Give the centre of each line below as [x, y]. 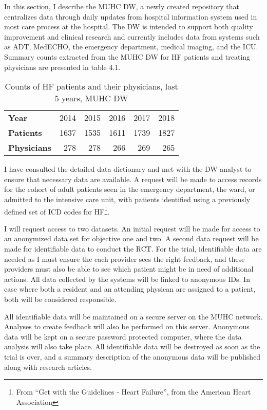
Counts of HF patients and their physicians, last [91, 86]
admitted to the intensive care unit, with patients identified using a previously [127, 199]
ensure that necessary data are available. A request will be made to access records [133, 179]
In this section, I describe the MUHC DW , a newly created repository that [122, 6]
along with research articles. [48, 367]
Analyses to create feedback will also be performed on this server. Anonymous [127, 326]
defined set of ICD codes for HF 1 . [57, 210]
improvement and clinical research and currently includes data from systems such [132, 36]
